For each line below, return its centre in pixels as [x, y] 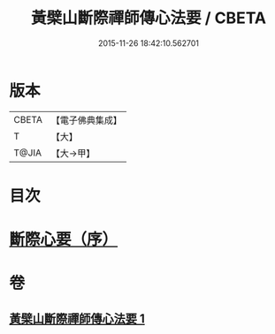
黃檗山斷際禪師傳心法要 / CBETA [149, 18]
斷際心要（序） [64, 240]
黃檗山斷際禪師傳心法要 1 [77, 319]
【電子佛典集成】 [86, 120]
